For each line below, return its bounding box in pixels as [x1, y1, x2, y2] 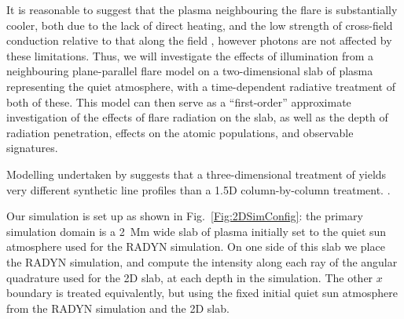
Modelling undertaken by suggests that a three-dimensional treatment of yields [6, 165, 387, 182]
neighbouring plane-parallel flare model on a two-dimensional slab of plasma [6, 63, 373, 79]
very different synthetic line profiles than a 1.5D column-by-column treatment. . [6, 181, 391, 198]
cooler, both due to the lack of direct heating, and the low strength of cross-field [6, 16, 393, 33]
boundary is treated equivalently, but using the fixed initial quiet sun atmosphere [6, 285, 398, 301]
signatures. [6, 140, 58, 156]
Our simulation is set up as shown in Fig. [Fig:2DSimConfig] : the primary [6, 208, 363, 224]
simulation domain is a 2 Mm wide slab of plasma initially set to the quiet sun [6, 223, 387, 239]
